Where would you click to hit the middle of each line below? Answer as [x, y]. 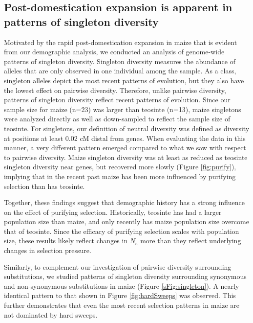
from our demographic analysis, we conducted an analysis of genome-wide [114, 52]
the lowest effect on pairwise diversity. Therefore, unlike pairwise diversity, [115, 90]
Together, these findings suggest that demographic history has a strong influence [125, 202]
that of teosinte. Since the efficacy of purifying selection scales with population [122, 231]
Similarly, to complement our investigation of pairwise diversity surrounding [118, 266]
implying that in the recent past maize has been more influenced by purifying [120, 176]
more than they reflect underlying [191, 241]
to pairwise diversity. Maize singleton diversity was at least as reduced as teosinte [126, 157]
